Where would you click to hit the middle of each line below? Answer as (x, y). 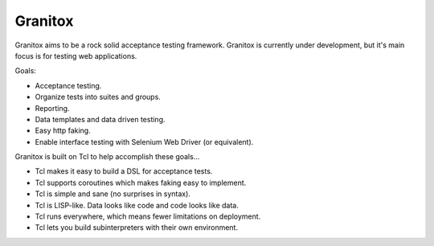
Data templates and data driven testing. (100, 119)
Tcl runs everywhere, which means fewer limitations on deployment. (148, 216)
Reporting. (52, 108)
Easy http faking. (63, 131)
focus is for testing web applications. (76, 55)
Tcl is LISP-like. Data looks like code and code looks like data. (137, 205)
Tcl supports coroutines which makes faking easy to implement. (141, 182)
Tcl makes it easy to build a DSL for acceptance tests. (124, 171)
